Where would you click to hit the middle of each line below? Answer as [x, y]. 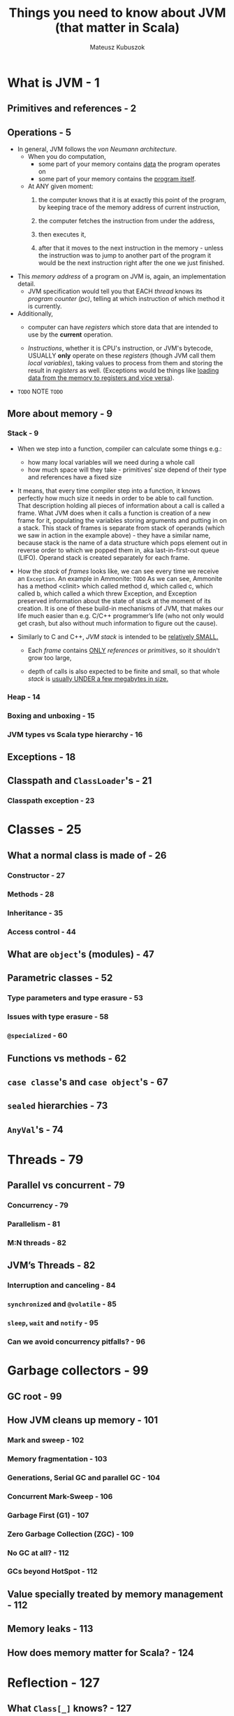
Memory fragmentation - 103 [57, 1458]
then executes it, [62, 234]
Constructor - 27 [36, 875]
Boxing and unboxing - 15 [51, 715]
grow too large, [50, 657]
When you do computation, [67, 157]
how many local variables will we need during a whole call [111, 462]
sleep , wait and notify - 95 [53, 1323]
